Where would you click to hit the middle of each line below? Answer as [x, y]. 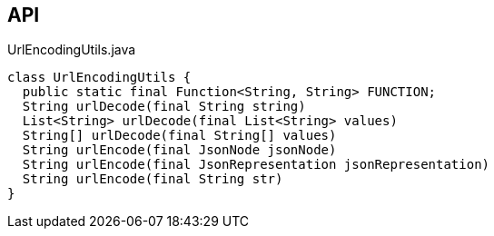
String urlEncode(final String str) [153, 179]
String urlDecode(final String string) [164, 107]
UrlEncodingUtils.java [72, 50]
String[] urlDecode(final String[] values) [179, 136]
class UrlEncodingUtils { [99, 78]
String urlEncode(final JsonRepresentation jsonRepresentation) [256, 165]
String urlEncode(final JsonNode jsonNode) [179, 150]
